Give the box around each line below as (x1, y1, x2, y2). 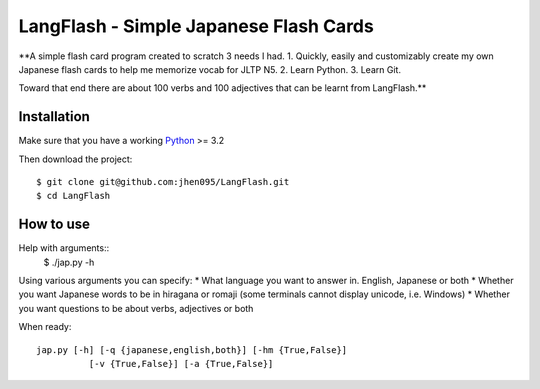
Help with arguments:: (18, 242, 110, 254)
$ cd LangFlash (36, 190, 111, 202)
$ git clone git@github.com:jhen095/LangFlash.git (36, 176, 290, 188)
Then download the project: (18, 153, 133, 165)
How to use (18, 216, 90, 233)
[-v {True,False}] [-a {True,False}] (88, 358, 274, 370)
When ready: (18, 321, 72, 333)
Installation (18, 108, 90, 125)
